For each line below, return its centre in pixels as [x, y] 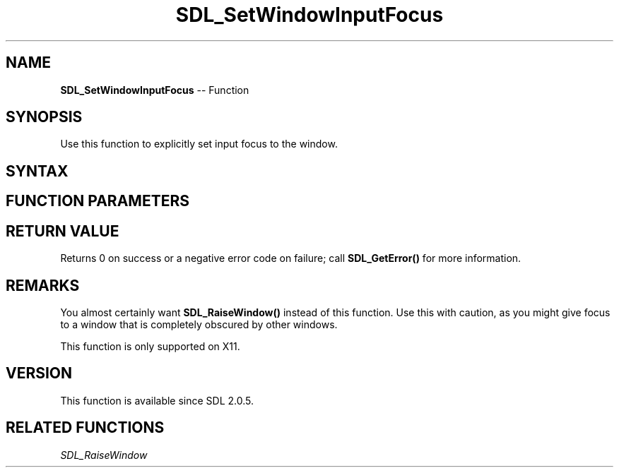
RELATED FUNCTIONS [85, 428]
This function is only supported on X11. [150, 346]
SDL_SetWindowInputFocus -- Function [155, 90]
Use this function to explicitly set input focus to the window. [199, 144]
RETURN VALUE [63, 231]
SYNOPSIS [44, 117]
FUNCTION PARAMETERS [98, 201]
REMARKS [43, 285]
